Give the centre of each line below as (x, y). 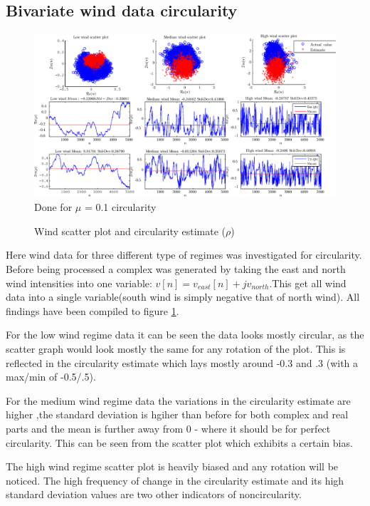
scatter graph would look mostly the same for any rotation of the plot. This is (176, 348)
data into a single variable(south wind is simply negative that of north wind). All (183, 297)
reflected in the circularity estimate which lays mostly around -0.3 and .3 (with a (182, 362)
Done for (53, 207)
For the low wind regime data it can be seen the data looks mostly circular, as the (185, 335)
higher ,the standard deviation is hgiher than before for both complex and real (177, 414)
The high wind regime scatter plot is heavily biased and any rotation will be (172, 466)
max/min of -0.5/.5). (51, 377)
